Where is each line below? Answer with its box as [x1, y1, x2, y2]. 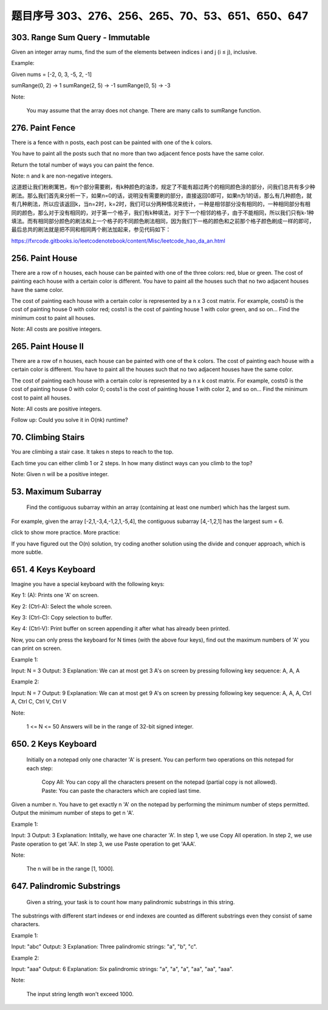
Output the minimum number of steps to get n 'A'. [11, 809, 135, 817]
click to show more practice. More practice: [11, 529, 121, 536]
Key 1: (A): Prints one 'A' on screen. [11, 592, 100, 599]
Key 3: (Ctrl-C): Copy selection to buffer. [11, 614, 112, 621]
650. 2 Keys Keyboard [11, 739, 97, 749]
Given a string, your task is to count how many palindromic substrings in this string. [26, 898, 235, 905]
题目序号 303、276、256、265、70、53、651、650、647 [11, 9, 309, 22]
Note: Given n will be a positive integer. [11, 471, 109, 478]
